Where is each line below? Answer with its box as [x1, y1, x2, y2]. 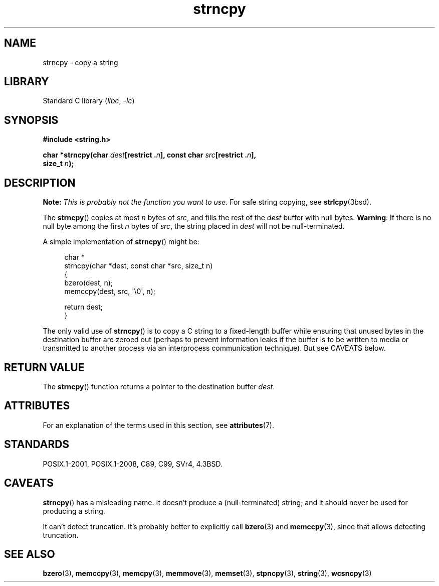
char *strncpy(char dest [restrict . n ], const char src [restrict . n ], [43, 151, 257, 160]
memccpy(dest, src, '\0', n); [64, 287, 155, 296]
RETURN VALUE [4, 361, 85, 374]
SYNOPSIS [4, 113, 59, 126]
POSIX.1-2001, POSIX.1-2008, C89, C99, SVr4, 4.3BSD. [43, 459, 223, 468]
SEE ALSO [4, 547, 55, 560]
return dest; [64, 303, 103, 312]
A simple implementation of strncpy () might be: [43, 237, 199, 246]
